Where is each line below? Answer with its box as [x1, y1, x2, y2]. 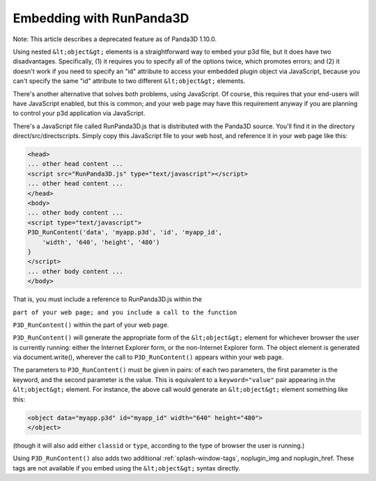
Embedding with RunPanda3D [13, 10, 189, 26]
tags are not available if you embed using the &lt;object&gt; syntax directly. [13, 464, 240, 472]
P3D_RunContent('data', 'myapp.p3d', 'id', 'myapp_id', [27, 229, 223, 236]
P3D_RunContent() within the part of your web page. [13, 321, 169, 329]
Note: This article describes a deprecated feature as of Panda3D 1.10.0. [13, 35, 217, 43]
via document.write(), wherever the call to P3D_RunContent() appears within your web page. [13, 353, 284, 362]
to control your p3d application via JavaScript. [13, 109, 146, 118]
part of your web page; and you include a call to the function [13, 308, 237, 316]
